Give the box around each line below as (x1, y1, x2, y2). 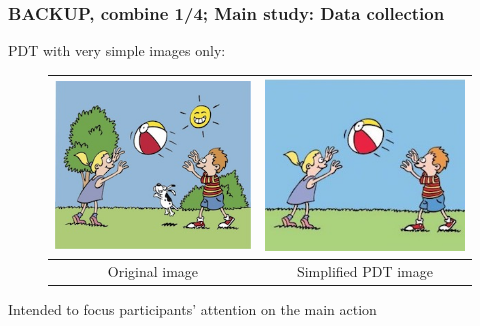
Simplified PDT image (296, 260, 433, 281)
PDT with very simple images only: (8, 40, 226, 61)
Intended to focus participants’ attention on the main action (8, 298, 377, 319)
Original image (107, 260, 199, 281)
